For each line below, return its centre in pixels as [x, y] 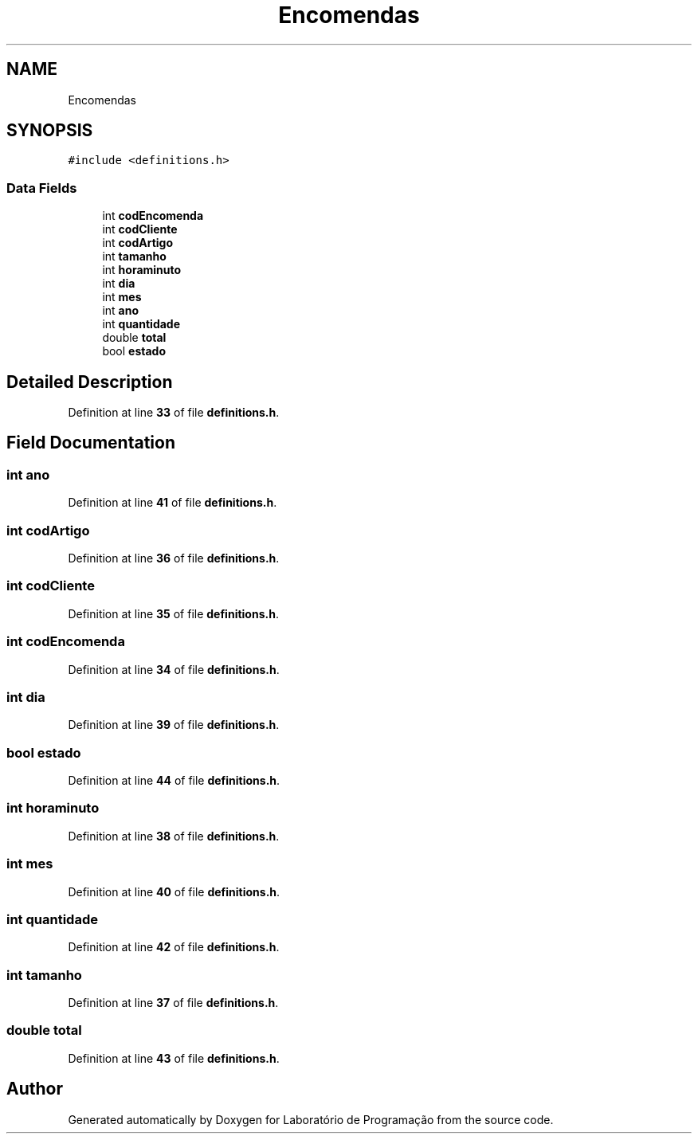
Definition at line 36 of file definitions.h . [174, 558]
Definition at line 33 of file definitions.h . [174, 413]
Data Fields [42, 188]
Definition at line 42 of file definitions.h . [174, 947]
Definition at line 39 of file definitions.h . [174, 725]
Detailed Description [90, 382]
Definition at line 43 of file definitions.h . [174, 1058]
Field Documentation [91, 443]
